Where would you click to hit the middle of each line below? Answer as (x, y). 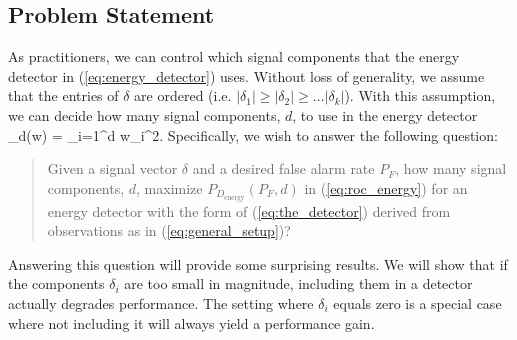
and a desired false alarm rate (283, 168)
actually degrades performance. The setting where (161, 303)
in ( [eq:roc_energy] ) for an (386, 187)
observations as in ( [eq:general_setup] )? (169, 230)
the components (56, 283)
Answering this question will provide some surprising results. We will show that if (258, 263)
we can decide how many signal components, (144, 114)
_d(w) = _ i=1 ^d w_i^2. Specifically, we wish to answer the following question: (253, 134)
